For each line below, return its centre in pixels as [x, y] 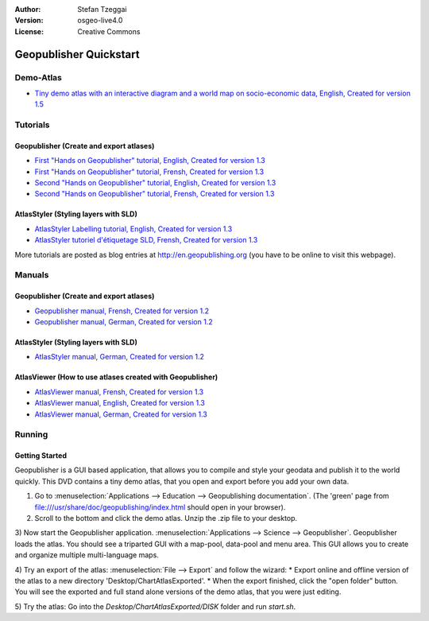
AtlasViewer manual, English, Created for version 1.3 [120, 403]
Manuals [32, 275]
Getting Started [41, 456]
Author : [28, 9]
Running [31, 435]
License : [29, 31]
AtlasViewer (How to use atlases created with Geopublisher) [116, 377]
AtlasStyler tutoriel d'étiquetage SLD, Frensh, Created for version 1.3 [146, 240]
